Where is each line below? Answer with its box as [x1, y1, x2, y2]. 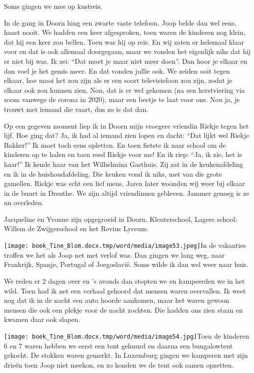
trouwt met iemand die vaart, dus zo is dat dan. [4, 104, 149, 114]
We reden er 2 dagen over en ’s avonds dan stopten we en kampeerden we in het [4, 275, 245, 286]
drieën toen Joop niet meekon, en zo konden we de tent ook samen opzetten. [4, 359, 234, 370]
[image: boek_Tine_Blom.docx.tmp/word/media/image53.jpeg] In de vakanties [4, 240, 246, 250]
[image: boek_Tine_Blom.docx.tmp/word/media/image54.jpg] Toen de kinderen [4, 330, 249, 341]
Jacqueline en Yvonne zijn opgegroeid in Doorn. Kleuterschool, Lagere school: [4, 213, 237, 224]
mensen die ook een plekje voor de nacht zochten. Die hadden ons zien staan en [4, 304, 243, 315]
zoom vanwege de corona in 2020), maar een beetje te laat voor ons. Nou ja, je [4, 94, 240, 105]
